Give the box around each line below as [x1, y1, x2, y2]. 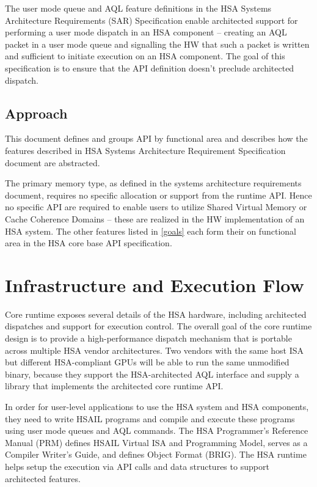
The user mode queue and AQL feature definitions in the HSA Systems [5, 2, 272, 14]
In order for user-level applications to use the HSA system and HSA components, [5, 400, 309, 412]
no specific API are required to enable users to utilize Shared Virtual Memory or [5, 200, 307, 213]
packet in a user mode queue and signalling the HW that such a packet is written [5, 37, 310, 50]
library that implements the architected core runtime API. [5, 379, 224, 392]
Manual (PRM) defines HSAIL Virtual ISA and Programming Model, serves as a [5, 436, 308, 449]
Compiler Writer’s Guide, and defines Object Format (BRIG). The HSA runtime [5, 448, 307, 461]
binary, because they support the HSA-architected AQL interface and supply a [5, 367, 299, 380]
